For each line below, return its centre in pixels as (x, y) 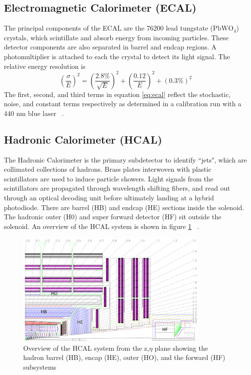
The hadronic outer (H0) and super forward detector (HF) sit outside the (113, 217)
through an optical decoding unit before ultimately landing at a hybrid (109, 198)
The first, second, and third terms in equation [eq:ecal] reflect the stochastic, (117, 94)
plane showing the (181, 348)
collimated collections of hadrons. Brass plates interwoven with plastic (108, 169)
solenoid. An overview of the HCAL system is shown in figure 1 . (102, 226)
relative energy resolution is (45, 66)
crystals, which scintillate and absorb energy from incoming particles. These (116, 37)
